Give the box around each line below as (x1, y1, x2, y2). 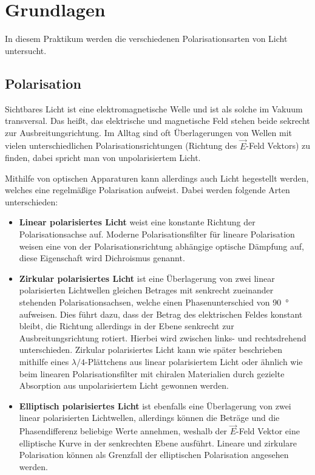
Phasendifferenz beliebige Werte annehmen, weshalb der (19, 425, 228, 437)
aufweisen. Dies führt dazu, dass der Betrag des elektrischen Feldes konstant (19, 307, 303, 320)
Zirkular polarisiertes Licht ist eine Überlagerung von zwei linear (19, 272, 275, 284)
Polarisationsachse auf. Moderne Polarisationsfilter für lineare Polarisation (19, 228, 295, 241)
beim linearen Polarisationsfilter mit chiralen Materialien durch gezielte (19, 367, 285, 380)
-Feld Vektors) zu (246, 139, 311, 152)
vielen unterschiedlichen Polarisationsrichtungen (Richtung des (5, 139, 237, 152)
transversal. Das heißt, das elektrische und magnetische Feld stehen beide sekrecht (5, 114, 310, 127)
